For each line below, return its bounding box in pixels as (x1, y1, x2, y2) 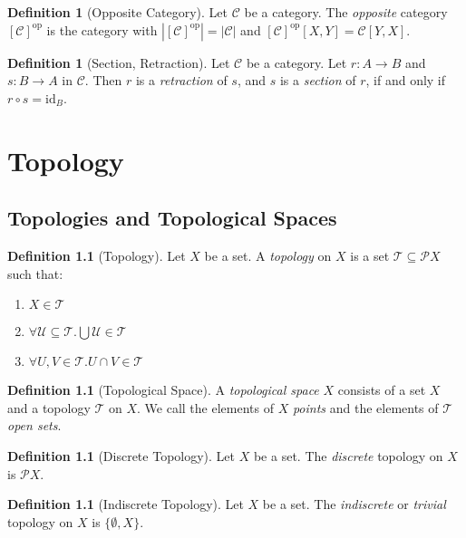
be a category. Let (246, 53, 347, 72)
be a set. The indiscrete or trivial (262, 495, 446, 514)
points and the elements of (292, 398, 439, 417)
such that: (7, 264, 63, 283)
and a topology (7, 398, 91, 417)
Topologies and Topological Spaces (7, 204, 337, 232)
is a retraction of (135, 71, 228, 90)
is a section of (279, 71, 356, 90)
